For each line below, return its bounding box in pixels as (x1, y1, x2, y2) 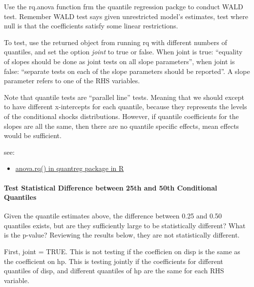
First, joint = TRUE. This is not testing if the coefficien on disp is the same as (4, 246, 240, 257)
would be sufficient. (4, 130, 62, 141)
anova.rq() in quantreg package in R (15, 163, 124, 173)
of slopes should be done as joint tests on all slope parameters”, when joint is (4, 56, 235, 66)
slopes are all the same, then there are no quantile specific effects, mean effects (4, 120, 239, 131)
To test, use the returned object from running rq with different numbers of (4, 37, 227, 47)
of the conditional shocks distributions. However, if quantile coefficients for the (4, 111, 239, 121)
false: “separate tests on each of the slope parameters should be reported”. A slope (4, 66, 250, 76)
